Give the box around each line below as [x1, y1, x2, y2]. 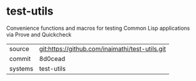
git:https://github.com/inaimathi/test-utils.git [39, 44, 166, 53]
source [9, 44, 29, 53]
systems [9, 64, 33, 72]
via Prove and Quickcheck [6, 30, 72, 38]
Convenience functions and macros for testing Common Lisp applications [6, 24, 190, 32]
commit [9, 54, 31, 63]
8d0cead [39, 54, 66, 63]
